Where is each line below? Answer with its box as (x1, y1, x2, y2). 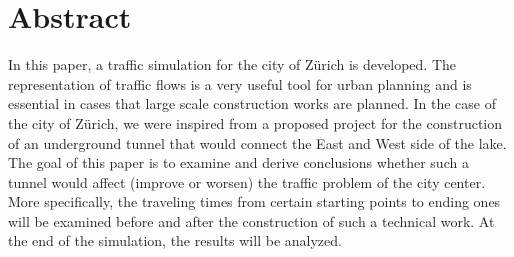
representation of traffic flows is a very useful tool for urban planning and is (8, 73, 472, 94)
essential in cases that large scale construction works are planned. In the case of (8, 93, 496, 114)
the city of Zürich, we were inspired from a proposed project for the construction (8, 112, 503, 133)
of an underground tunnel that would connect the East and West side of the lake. (8, 132, 507, 153)
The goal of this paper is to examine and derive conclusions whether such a (8, 152, 469, 173)
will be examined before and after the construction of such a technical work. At (8, 210, 495, 231)
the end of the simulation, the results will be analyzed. (8, 230, 342, 251)
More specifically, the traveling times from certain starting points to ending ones (8, 191, 501, 212)
